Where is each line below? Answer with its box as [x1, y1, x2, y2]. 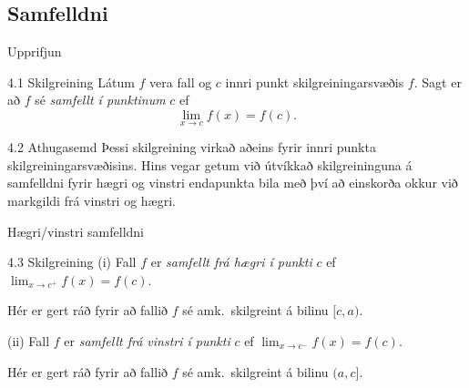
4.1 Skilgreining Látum [7, 72, 135, 91]
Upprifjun [7, 42, 62, 61]
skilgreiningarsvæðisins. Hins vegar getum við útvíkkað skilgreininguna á [7, 155, 413, 174]
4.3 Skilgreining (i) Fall [7, 252, 137, 271]
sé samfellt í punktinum [35, 90, 166, 109]
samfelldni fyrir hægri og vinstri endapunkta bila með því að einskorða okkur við [7, 173, 458, 192]
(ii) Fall [7, 331, 50, 350]
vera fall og [149, 72, 212, 91]
